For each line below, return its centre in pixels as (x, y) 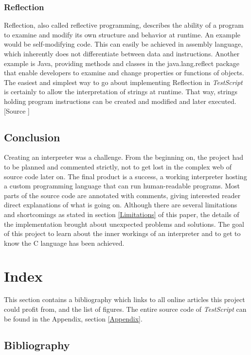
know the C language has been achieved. (64, 243)
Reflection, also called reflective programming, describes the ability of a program (124, 25)
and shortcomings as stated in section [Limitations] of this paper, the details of (122, 214)
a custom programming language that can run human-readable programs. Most (122, 186)
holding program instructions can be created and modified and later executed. (120, 101)
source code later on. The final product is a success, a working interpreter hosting (125, 176)
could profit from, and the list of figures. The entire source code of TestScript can (125, 309)
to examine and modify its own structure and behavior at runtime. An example (122, 34)
